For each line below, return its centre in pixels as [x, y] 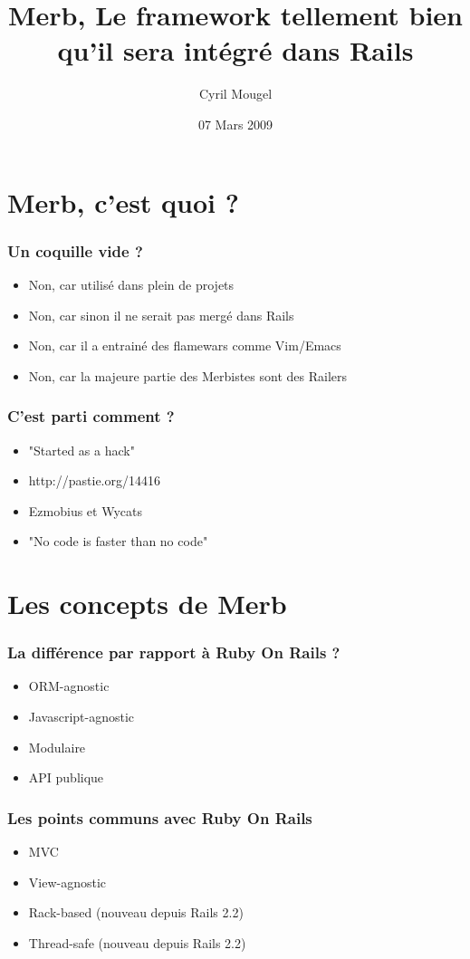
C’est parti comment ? [91, 416]
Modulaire [57, 747]
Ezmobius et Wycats [85, 510]
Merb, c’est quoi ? [123, 201]
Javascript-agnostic [82, 717]
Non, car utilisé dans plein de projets [131, 284]
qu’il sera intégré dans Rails [235, 50]
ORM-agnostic [69, 686]
